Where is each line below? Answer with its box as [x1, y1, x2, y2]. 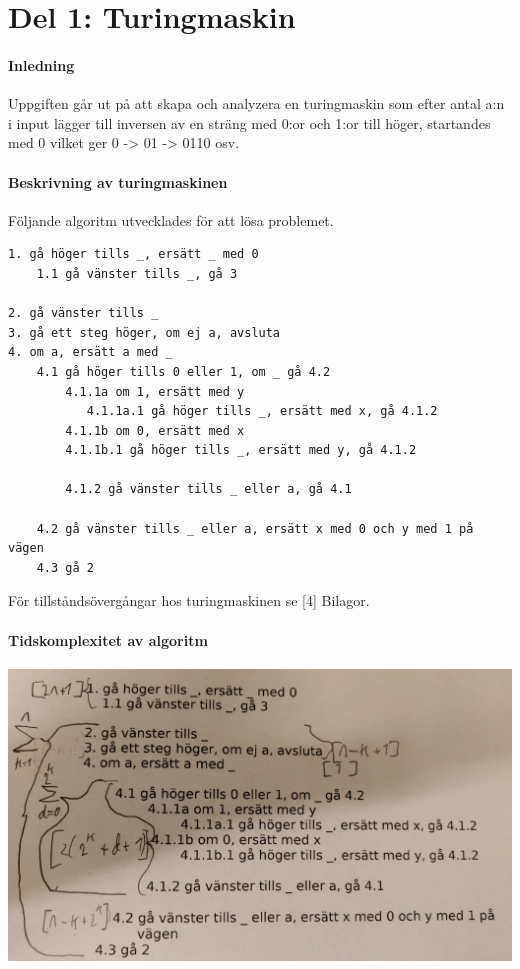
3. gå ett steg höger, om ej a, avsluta [8, 325, 281, 340]
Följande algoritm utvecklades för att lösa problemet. [8, 209, 334, 230]
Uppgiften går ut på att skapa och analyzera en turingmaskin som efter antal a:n [8, 93, 505, 114]
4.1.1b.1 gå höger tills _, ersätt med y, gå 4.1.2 [65, 443, 417, 458]
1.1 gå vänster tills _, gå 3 [36, 266, 238, 281]
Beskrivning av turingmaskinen [8, 171, 228, 192]
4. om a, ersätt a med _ [8, 345, 173, 360]
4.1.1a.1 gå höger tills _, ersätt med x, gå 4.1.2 [86, 404, 438, 419]
